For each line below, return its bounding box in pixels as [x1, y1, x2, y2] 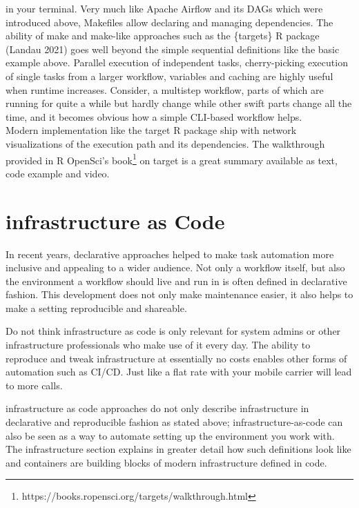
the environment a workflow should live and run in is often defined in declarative [6, 273, 347, 288]
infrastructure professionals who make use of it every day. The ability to [6, 338, 311, 352]
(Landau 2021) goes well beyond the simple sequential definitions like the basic [6, 41, 340, 56]
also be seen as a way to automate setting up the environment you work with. [6, 428, 335, 442]
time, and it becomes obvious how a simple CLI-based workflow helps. [6, 109, 302, 124]
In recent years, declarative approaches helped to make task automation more [6, 246, 334, 261]
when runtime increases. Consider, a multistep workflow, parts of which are [6, 82, 324, 97]
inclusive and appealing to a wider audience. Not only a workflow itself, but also [6, 260, 345, 275]
